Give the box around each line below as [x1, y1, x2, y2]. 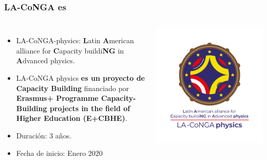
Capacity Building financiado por [16, 82, 129, 93]
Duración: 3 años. [16, 130, 72, 140]
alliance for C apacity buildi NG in [16, 45, 124, 56]
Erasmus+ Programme [16, 93, 99, 103]
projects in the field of [49, 102, 130, 113]
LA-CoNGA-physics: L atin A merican [16, 35, 134, 46]
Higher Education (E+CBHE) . [16, 113, 127, 123]
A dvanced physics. [16, 55, 75, 66]
